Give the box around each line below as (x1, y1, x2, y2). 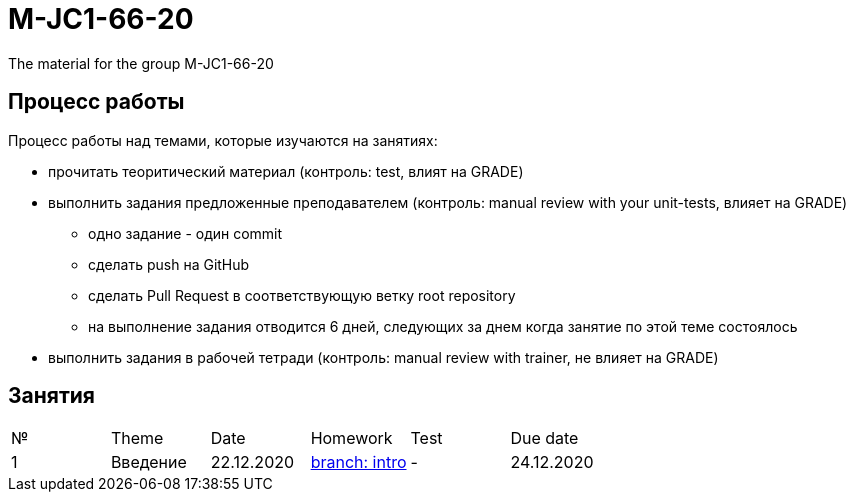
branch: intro (310, 452, 407, 473)
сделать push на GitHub (88, 255, 250, 273)
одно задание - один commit (88, 224, 283, 242)
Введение (110, 452, 187, 473)
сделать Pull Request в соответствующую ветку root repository (88, 286, 516, 304)
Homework (310, 428, 393, 449)
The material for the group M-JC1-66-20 (8, 54, 274, 72)
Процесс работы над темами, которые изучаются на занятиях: (8, 131, 438, 149)
